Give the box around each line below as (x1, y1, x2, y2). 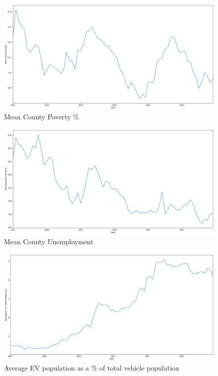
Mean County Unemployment (4, 236, 94, 247)
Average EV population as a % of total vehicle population (4, 363, 179, 373)
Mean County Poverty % (4, 111, 79, 122)
